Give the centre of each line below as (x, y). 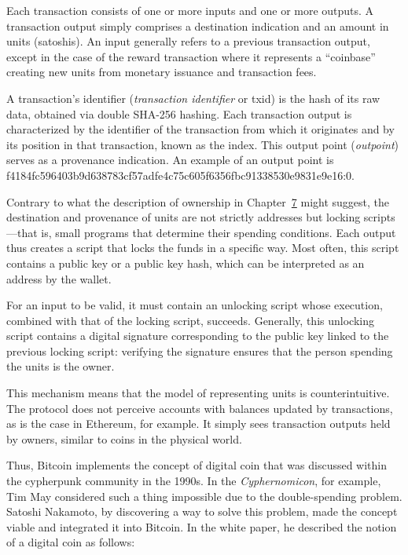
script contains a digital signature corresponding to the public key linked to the (198, 336)
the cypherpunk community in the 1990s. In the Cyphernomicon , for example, (194, 481)
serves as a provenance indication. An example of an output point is (170, 160)
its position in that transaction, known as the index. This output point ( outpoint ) (202, 144)
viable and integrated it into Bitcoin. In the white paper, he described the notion (202, 526)
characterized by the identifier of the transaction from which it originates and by (200, 129)
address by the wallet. (59, 278)
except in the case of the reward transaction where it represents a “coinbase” (191, 56)
